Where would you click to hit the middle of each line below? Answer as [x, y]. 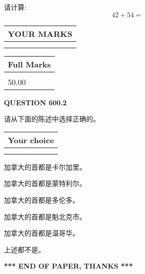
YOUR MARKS [40, 33]
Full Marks [29, 64]
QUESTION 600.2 [36, 102]
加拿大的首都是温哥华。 [42, 233]
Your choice [31, 140]
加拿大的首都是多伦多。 [42, 199]
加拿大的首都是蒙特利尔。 [45, 183]
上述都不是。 [24, 249]
